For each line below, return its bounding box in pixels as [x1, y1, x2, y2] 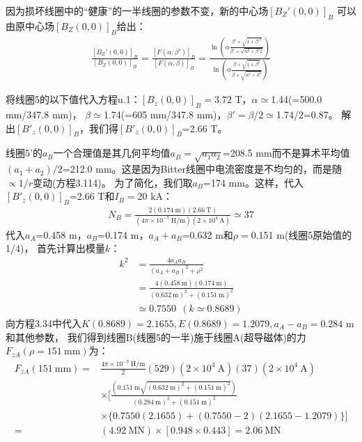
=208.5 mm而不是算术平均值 [222, 145, 350, 160]
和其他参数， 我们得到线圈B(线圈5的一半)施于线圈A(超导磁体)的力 [6, 329, 306, 344]
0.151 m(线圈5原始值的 [251, 227, 352, 242]
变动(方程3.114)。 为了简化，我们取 [32, 175, 193, 189]
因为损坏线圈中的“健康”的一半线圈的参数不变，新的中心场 [6, 3, 269, 17]
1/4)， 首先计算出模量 [6, 241, 106, 255]
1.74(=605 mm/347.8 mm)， [103, 107, 227, 122]
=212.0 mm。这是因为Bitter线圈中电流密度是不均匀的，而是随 [62, 161, 342, 176]
